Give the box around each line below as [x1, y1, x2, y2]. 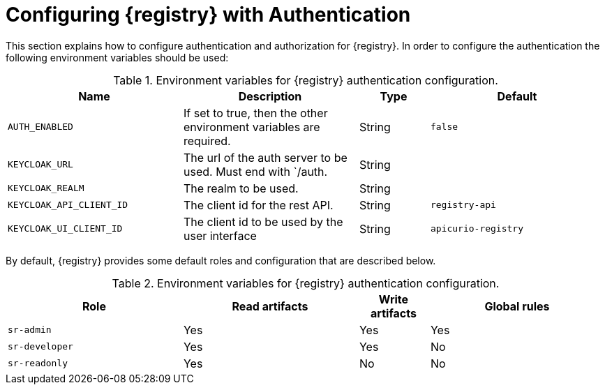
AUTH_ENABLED [8, 121, 73, 133]
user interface [183, 228, 257, 243]
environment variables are [183, 119, 320, 134]
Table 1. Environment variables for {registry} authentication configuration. [113, 73, 498, 87]
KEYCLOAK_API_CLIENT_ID [8, 200, 128, 211]
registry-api [430, 200, 496, 211]
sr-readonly [8, 358, 68, 369]
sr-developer [8, 341, 73, 352]
